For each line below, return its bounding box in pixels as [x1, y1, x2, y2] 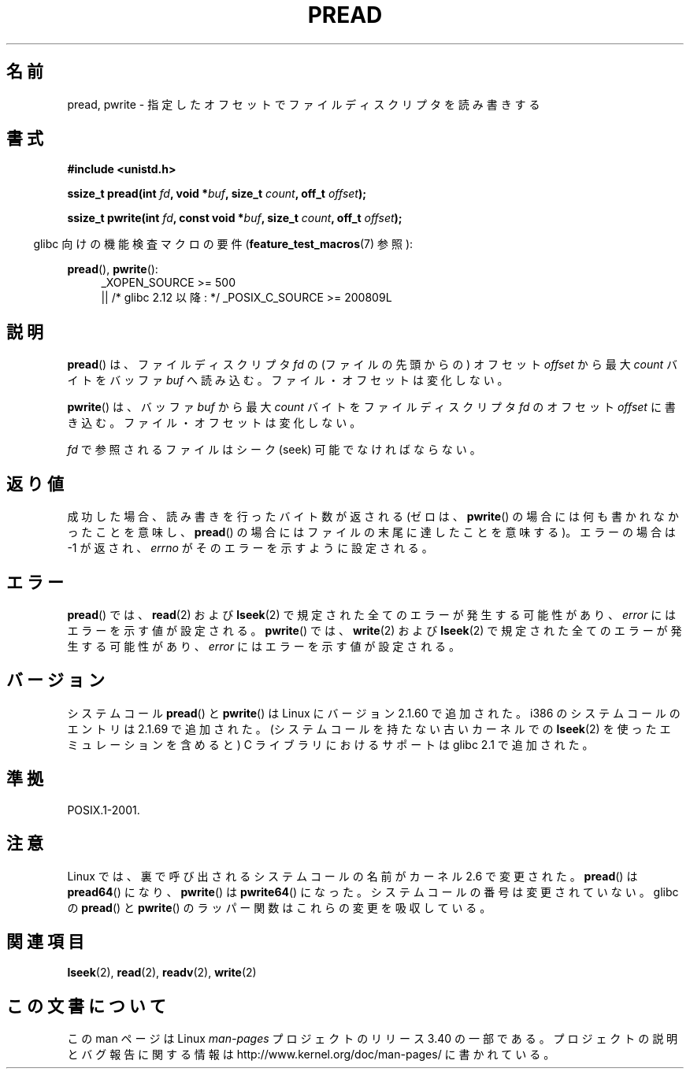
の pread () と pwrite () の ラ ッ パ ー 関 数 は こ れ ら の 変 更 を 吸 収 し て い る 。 [67, 900, 492, 914]
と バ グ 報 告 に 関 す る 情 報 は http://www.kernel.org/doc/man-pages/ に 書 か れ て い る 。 [67, 1047, 555, 1062]
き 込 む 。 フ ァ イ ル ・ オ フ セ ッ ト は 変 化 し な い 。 [67, 416, 362, 430]
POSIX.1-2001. [67, 803, 140, 817]
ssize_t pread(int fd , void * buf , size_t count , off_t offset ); [67, 187, 367, 201]
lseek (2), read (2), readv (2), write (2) [67, 966, 257, 980]
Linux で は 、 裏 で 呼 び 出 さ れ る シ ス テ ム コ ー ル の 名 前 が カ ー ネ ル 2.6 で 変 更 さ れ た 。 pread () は [67, 869, 638, 883]
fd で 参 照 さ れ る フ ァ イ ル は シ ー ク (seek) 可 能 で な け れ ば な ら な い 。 [67, 443, 481, 457]
